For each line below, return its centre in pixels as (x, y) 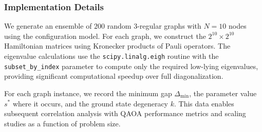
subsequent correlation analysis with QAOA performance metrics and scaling (125, 113)
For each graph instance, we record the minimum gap (88, 93)
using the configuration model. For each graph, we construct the (105, 36)
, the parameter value (223, 93)
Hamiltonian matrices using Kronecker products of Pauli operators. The (117, 46)
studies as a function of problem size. (62, 123)
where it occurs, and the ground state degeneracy (90, 103)
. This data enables (204, 103)
